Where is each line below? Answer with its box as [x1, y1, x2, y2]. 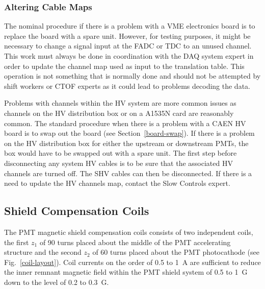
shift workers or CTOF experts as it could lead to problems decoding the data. [4, 80, 250, 91]
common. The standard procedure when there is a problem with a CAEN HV [4, 117, 246, 128]
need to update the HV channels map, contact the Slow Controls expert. [4, 178, 230, 188]
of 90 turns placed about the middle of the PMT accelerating [39, 236, 231, 247]
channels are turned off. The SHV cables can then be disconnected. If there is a [4, 167, 252, 178]
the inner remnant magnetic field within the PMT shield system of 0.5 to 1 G [4, 267, 248, 277]
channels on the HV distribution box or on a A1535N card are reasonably [4, 107, 234, 118]
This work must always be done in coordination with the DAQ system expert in [4, 51, 254, 61]
